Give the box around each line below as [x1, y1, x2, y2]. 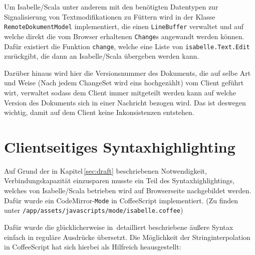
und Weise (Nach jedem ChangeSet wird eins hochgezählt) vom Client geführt [4, 77, 244, 88]
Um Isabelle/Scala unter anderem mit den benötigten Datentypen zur [4, 2, 218, 12]
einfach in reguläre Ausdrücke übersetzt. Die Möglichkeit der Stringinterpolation [4, 231, 250, 242]
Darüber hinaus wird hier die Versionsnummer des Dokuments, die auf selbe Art [4, 67, 251, 78]
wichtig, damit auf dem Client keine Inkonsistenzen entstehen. [4, 107, 194, 117]
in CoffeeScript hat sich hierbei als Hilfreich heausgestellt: [4, 241, 181, 252]
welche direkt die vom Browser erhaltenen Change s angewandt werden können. [4, 31, 244, 41]
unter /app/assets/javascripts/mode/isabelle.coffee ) [4, 205, 183, 215]
